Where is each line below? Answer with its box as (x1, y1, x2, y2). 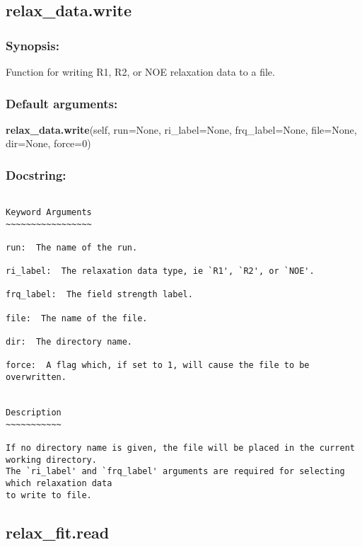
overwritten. (6, 372, 66, 383)
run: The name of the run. (6, 242, 138, 253)
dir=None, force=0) (6, 136, 91, 151)
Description (6, 408, 62, 418)
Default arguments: (6, 94, 118, 112)
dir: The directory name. (6, 337, 132, 347)
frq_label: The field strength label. (6, 289, 193, 300)
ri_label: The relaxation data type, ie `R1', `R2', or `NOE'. (6, 266, 315, 277)
